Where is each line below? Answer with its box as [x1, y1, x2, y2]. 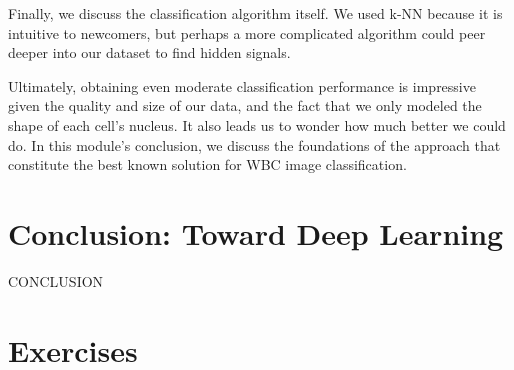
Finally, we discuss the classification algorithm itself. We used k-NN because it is [8, 3, 503, 23]
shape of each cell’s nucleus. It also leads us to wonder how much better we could [8, 114, 506, 135]
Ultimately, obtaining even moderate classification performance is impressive [8, 75, 476, 96]
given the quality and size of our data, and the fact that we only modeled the [8, 95, 482, 116]
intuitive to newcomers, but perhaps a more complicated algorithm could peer [8, 22, 486, 43]
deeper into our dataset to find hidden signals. [8, 42, 291, 63]
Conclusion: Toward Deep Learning [8, 212, 504, 253]
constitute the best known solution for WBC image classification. [8, 154, 407, 175]
